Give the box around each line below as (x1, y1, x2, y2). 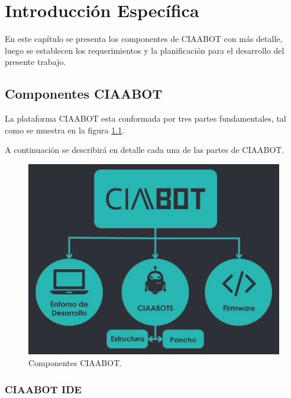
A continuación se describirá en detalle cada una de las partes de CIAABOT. (5, 143, 284, 156)
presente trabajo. (5, 56, 66, 68)
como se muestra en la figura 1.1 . (5, 123, 125, 136)
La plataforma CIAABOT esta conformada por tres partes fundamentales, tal (5, 112, 286, 125)
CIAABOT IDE (5, 381, 82, 396)
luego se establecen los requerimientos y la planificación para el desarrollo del (5, 44, 284, 56)
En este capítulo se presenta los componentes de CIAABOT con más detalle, (5, 32, 283, 45)
